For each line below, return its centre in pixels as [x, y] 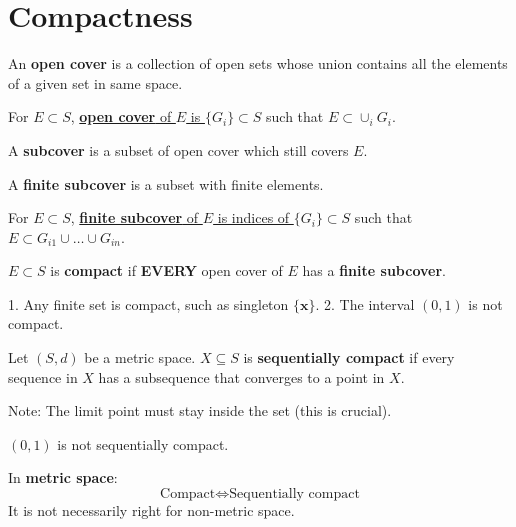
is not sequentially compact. [143, 443]
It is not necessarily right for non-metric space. [151, 510]
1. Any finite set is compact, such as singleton [148, 303]
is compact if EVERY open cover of [166, 270]
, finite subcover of [134, 217]
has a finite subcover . [374, 270]
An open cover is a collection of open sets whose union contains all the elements [258, 63]
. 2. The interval [365, 303]
